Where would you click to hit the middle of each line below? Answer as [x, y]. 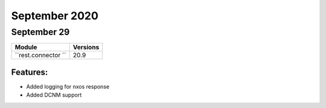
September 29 [40, 32]
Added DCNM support [54, 95]
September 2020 [55, 16]
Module [26, 47]
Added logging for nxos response [68, 86]
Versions [86, 47]
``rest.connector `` [40, 56]
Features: [30, 72]
